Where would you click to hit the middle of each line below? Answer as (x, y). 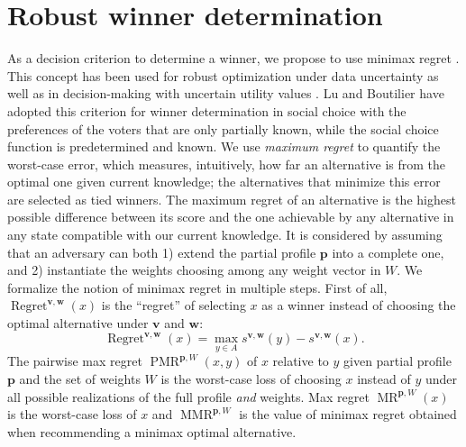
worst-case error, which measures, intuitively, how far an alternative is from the (227, 164)
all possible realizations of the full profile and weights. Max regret (188, 396)
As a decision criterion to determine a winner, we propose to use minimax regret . (233, 58)
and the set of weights (80, 378)
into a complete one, (388, 252)
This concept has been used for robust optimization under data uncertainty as (223, 75)
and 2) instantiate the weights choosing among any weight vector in (194, 270)
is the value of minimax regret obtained (348, 414)
